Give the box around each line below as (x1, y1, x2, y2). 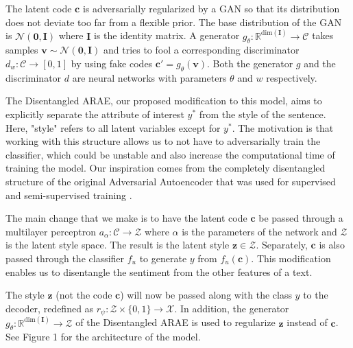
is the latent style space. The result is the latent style (5, 237, 230, 252)
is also (319, 237, 345, 252)
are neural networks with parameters (72, 70, 227, 84)
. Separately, (256, 237, 308, 252)
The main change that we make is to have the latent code (5, 211, 247, 225)
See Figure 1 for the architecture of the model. (5, 329, 201, 344)
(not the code (56, 288, 112, 302)
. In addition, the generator (174, 301, 289, 315)
